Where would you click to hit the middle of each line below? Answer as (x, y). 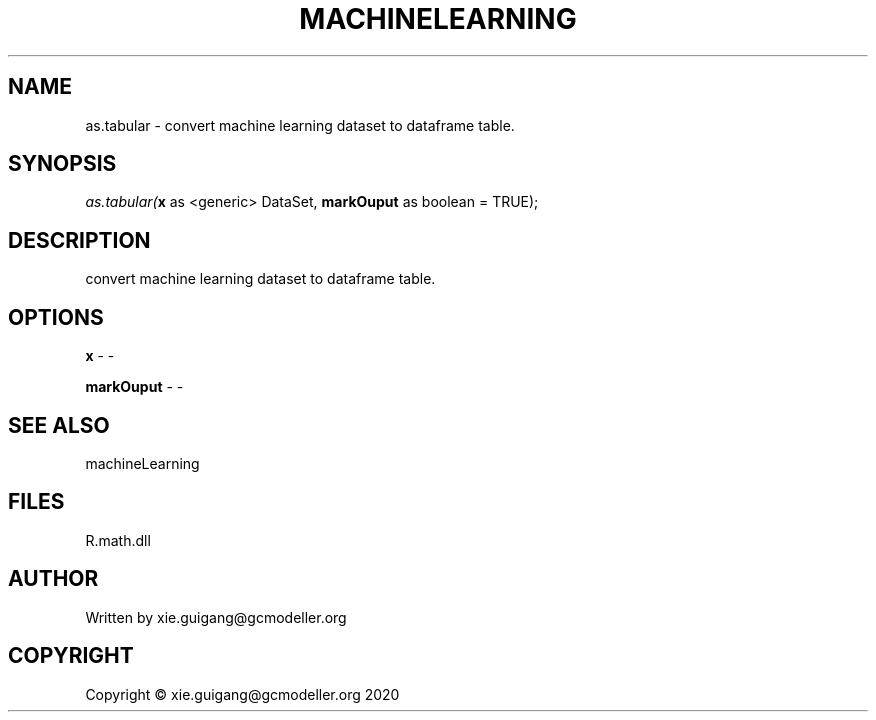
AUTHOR (53, 579)
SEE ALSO (59, 425)
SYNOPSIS (62, 164)
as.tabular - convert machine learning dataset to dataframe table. (300, 125)
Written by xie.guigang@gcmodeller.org (216, 617)
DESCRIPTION (79, 240)
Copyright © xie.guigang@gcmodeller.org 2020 (242, 694)
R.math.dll (118, 540)
